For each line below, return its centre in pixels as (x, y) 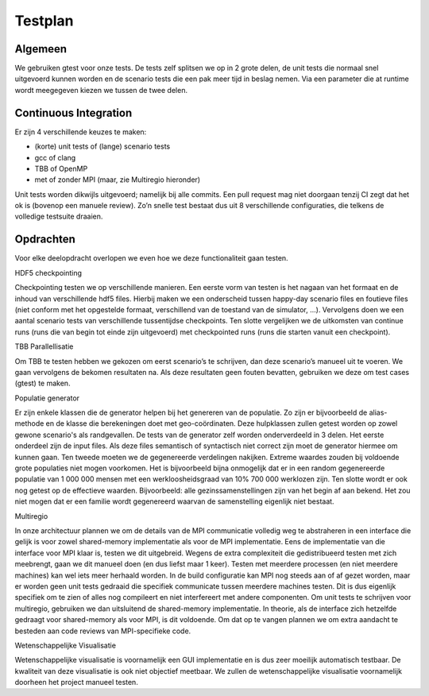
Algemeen (41, 49)
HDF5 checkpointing (48, 273)
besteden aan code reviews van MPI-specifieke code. (103, 631)
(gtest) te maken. (43, 383)
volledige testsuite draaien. (59, 217)
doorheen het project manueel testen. (76, 682)
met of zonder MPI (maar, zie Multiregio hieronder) (118, 180)
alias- (378, 412)
